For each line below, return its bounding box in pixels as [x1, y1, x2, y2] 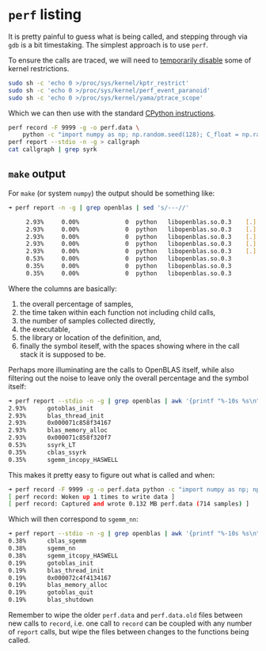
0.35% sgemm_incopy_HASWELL [8, 456, 119, 464]
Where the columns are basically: [8, 283, 117, 293]
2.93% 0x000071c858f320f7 [8, 433, 112, 442]
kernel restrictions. [8, 63, 70, 73]
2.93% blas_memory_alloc [8, 426, 108, 434]
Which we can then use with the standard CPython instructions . [8, 108, 216, 118]
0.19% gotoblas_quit [8, 589, 93, 596]
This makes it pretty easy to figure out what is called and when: [8, 470, 215, 479]
